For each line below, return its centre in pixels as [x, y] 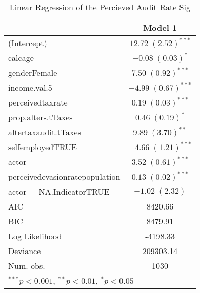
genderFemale [33, 72]
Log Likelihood [35, 236]
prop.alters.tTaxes [41, 117]
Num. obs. [27, 266]
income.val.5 [30, 87]
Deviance [25, 251]
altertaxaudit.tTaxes [45, 132]
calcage [21, 58]
